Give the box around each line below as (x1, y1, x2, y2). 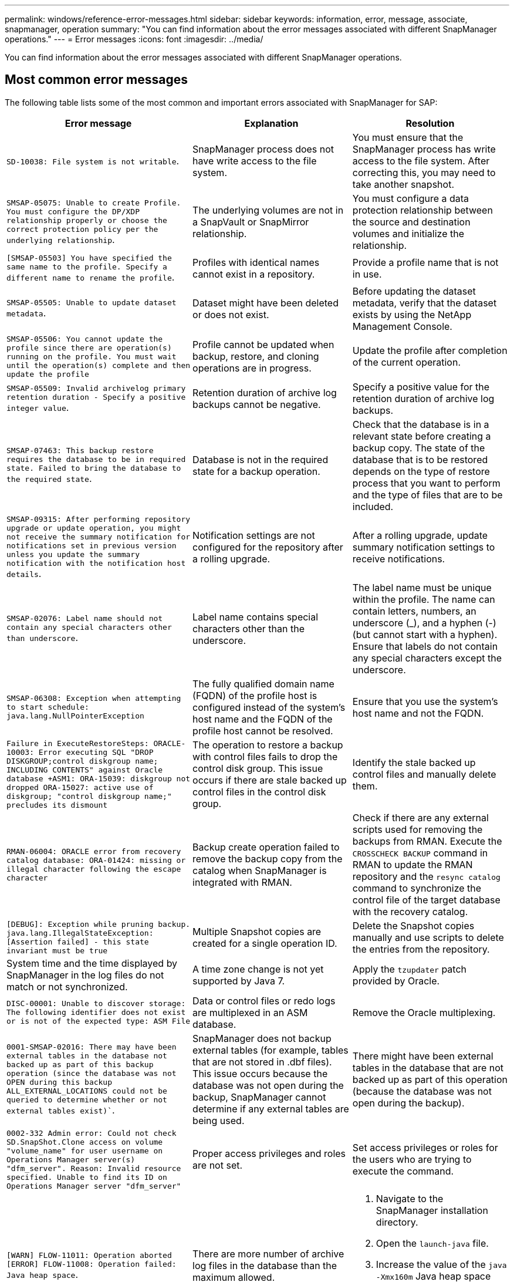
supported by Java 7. (192, 974, 285, 987)
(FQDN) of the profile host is (192, 689, 317, 701)
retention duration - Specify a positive (6, 392, 186, 402)
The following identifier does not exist (6, 1008, 186, 1017)
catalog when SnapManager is (192, 864, 327, 876)
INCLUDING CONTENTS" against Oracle (6, 765, 163, 774)
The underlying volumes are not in (192, 204, 344, 216)
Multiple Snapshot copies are (192, 925, 322, 937)
